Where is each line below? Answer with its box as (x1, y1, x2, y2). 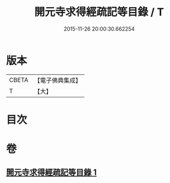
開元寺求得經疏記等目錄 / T (34, 5, 164, 19)
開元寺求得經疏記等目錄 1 (6, 168, 97, 178)
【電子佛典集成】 (34, 76, 81, 84)
